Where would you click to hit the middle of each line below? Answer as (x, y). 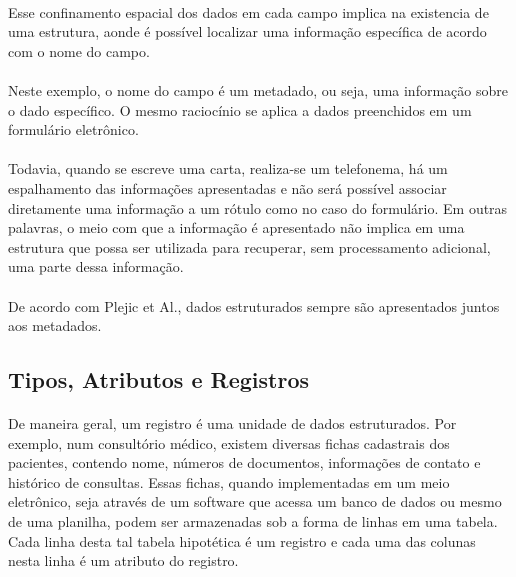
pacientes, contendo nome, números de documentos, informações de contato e (244, 462)
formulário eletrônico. (73, 129)
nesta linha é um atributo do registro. (123, 560)
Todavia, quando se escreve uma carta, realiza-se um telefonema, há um (228, 168)
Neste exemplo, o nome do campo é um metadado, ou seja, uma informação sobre (258, 89)
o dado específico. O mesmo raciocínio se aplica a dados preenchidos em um (240, 109)
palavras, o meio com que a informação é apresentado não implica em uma (236, 227)
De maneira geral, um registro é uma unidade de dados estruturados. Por (232, 423)
